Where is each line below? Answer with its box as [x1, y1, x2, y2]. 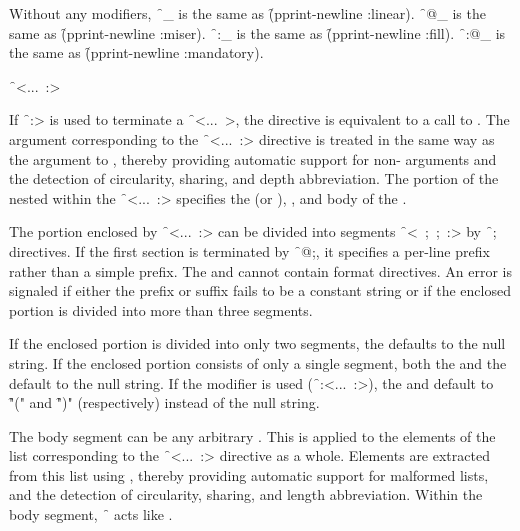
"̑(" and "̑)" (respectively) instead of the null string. [9, 392, 320, 413]
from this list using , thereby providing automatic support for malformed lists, [9, 464, 489, 485]
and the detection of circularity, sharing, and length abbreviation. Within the [9, 484, 483, 505]
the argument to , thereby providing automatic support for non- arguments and [9, 148, 497, 169]
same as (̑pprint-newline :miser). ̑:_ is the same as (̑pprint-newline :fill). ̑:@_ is [9, 22, 506, 43]
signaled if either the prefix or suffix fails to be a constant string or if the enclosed [9, 280, 511, 301]
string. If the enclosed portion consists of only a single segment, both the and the [9, 352, 507, 373]
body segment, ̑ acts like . [9, 504, 173, 525]
